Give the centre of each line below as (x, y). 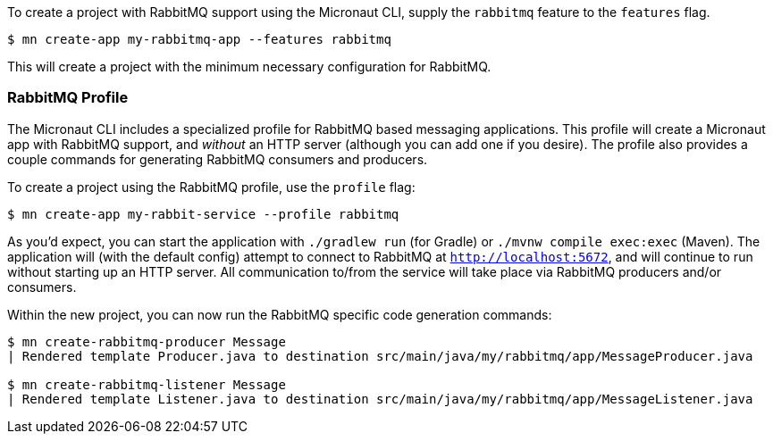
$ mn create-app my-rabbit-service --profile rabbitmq (203, 214)
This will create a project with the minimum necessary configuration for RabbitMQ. (249, 67)
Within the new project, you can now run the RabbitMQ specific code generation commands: (280, 314)
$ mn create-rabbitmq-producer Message (147, 341)
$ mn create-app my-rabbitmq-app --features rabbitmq (199, 39)
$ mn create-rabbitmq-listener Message (147, 384)
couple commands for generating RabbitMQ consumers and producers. (218, 159)
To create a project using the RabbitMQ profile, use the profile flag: (211, 187)
